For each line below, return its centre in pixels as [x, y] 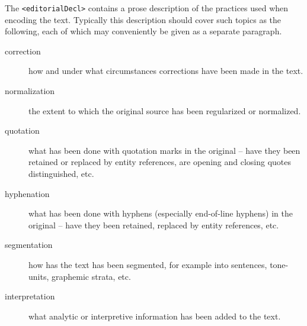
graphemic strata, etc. [91, 276]
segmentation [29, 245]
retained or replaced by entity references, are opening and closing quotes [160, 162]
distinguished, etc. [61, 173]
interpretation [30, 296]
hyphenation [27, 193]
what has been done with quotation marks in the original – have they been [164, 150]
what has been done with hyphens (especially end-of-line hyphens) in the [161, 213]
